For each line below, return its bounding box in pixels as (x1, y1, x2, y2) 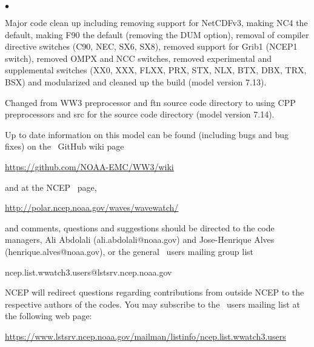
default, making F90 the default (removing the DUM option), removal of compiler (5, 28, 309, 41)
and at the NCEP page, (5, 180, 97, 193)
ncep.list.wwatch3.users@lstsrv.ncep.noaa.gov (5, 265, 172, 278)
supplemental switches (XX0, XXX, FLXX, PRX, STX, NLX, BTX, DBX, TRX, (5, 64, 307, 76)
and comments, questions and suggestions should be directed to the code (5, 221, 275, 234)
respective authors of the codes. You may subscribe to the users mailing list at (5, 297, 300, 310)
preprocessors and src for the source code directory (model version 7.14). (5, 108, 275, 121)
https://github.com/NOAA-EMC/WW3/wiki (5, 160, 174, 173)
